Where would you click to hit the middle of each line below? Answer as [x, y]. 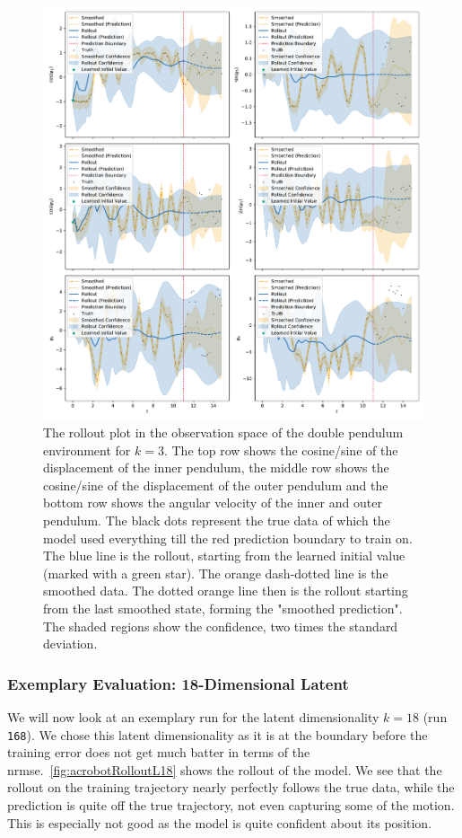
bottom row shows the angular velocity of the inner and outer [213, 503]
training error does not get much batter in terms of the [159, 752]
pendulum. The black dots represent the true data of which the [217, 520]
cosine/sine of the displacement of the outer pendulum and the [216, 485]
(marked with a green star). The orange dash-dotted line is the [216, 573]
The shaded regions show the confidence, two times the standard [221, 626]
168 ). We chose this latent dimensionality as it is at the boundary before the [218, 734]
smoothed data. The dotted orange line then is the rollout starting [226, 591]
